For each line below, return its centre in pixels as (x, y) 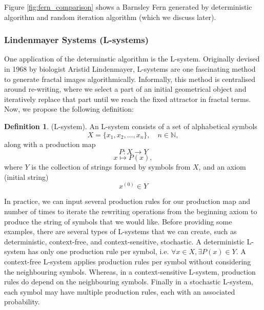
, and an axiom (222, 167)
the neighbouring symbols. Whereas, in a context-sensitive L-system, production (130, 271)
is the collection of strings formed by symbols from (111, 167)
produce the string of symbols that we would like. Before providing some (118, 221)
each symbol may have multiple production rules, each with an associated (120, 291)
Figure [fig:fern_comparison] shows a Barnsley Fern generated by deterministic (128, 7)
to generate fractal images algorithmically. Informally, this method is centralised (130, 79)
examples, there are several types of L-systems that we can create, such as (120, 231)
